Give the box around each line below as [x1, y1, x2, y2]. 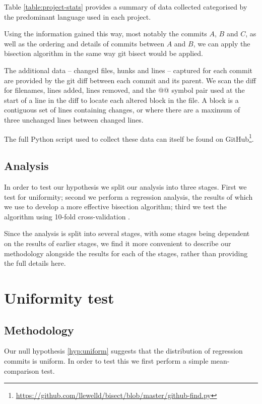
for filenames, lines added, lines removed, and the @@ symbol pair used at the [4, 85, 245, 95]
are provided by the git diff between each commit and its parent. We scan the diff [4, 75, 256, 85]
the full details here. [4, 258, 66, 268]
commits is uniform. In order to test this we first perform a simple [4, 355, 209, 366]
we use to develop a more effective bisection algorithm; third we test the [4, 201, 227, 212]
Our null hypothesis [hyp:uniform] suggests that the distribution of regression [4, 345, 243, 356]
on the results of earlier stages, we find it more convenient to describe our [4, 238, 231, 248]
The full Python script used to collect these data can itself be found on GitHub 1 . [4, 132, 254, 144]
